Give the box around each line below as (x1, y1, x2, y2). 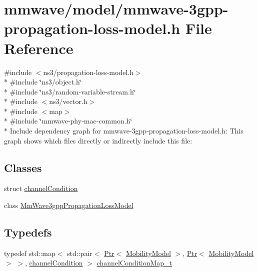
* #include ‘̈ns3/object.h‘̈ (4, 76, 82, 87)
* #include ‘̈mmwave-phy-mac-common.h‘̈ (4, 115, 132, 126)
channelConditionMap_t (96, 257, 172, 268)
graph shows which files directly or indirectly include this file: (4, 135, 192, 145)
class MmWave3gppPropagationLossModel (4, 200, 133, 210)
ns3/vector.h (49, 96, 87, 106)
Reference (4, 37, 73, 58)
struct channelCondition (4, 183, 78, 193)
